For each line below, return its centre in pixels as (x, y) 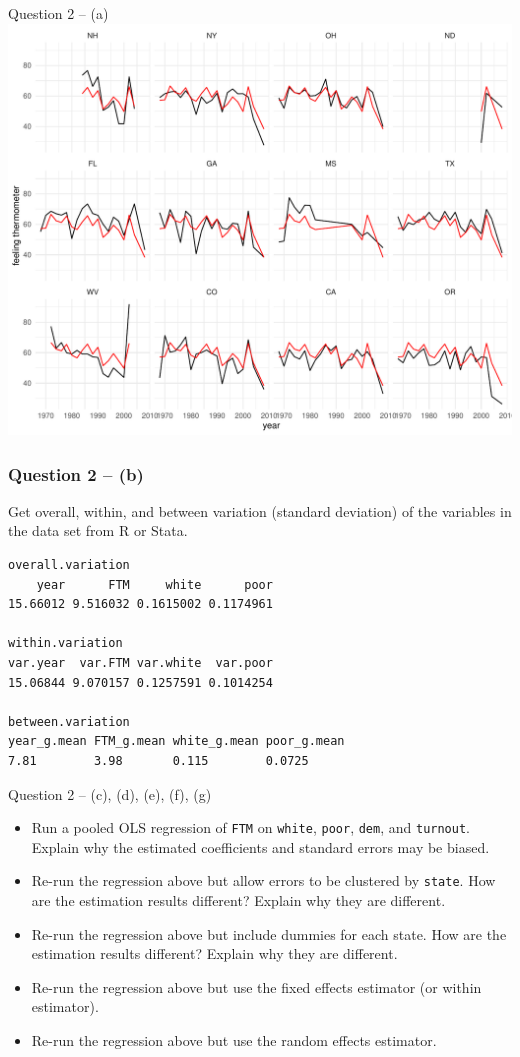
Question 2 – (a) (58, 13)
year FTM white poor (154, 584)
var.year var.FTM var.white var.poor (140, 663)
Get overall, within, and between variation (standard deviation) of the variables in (260, 510)
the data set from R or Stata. (98, 530)
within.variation (65, 643)
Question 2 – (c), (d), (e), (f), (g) (110, 793)
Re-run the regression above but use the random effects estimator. (234, 1040)
